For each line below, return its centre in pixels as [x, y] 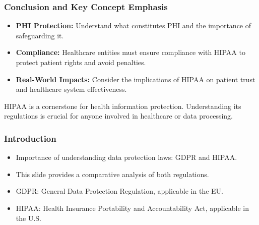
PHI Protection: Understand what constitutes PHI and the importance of [134, 25]
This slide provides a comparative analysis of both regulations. [112, 174]
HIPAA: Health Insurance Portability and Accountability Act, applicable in [133, 208]
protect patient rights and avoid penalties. [81, 62]
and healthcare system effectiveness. [71, 89]
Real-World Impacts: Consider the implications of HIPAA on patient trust [136, 79]
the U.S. [28, 218]
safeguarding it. [40, 35]
